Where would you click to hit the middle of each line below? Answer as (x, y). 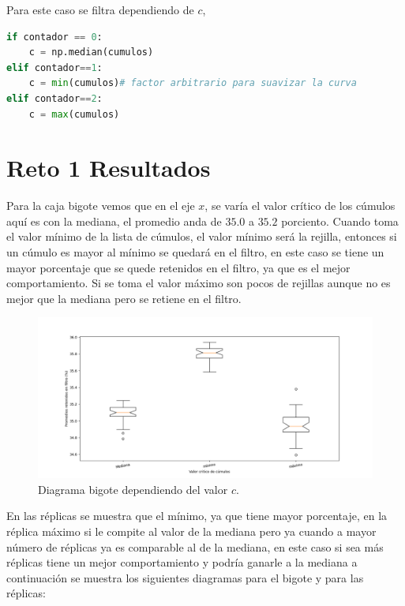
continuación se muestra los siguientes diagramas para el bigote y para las (185, 577)
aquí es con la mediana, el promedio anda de (114, 221)
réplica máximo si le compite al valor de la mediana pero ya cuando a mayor (191, 531)
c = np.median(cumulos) (91, 52)
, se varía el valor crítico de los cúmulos (300, 206)
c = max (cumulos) (74, 114)
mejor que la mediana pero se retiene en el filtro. (124, 298)
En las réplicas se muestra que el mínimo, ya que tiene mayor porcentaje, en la (197, 516)
